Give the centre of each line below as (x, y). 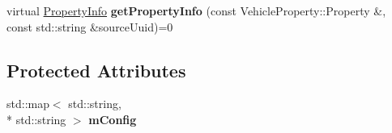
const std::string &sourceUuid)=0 (90, 26)
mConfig (113, 119)
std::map (28, 104)
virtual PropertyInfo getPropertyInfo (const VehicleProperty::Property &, (196, 10)
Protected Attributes (96, 70)
